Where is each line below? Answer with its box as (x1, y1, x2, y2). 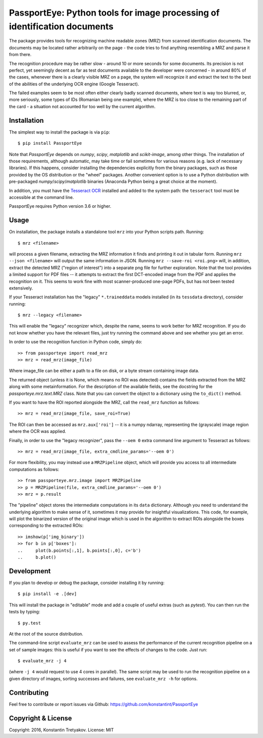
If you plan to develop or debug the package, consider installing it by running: (9, 580, 165, 585)
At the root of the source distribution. (9, 631, 84, 637)
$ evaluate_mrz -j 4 (18, 658, 67, 664)
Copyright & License (9, 714, 73, 722)
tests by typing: (9, 609, 40, 615)
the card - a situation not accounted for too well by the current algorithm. (9, 103, 156, 109)
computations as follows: (9, 466, 59, 472)
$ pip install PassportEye (18, 140, 82, 146)
